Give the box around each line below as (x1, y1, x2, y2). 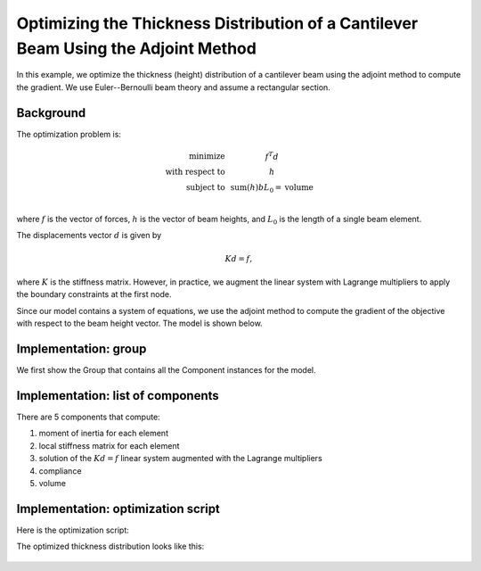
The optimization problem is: (16, 128, 122, 139)
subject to (185, 183, 226, 193)
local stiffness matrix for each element (38, 440, 180, 451)
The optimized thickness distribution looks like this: (16, 541, 205, 552)
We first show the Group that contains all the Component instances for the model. (16, 365, 316, 376)
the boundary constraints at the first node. (16, 289, 172, 300)
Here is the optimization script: (16, 525, 129, 535)
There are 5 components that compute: (16, 411, 160, 422)
